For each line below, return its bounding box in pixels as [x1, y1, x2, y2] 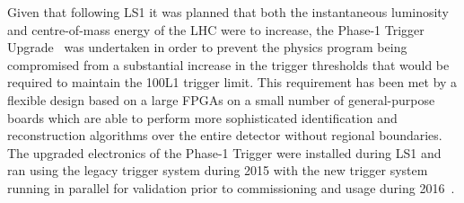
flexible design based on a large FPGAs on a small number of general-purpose [7, 90, 435, 109]
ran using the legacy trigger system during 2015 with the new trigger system [7, 161, 428, 180]
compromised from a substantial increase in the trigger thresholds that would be [7, 55, 450, 74]
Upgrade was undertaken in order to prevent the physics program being [7, 38, 407, 57]
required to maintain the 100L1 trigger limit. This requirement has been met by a [7, 73, 458, 92]
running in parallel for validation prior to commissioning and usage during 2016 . [7, 178, 455, 197]
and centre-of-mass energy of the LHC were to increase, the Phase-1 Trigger [7, 20, 425, 39]
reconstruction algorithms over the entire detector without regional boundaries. [7, 126, 442, 145]
